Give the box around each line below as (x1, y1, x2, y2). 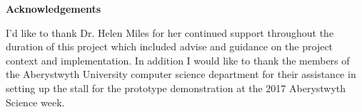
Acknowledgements (6, 1, 101, 16)
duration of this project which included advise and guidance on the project (6, 39, 333, 54)
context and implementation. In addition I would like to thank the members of (6, 52, 350, 67)
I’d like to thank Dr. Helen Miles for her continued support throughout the (6, 25, 334, 40)
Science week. (6, 94, 65, 109)
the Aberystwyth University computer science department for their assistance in (6, 67, 356, 82)
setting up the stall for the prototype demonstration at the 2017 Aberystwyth (6, 80, 346, 95)
